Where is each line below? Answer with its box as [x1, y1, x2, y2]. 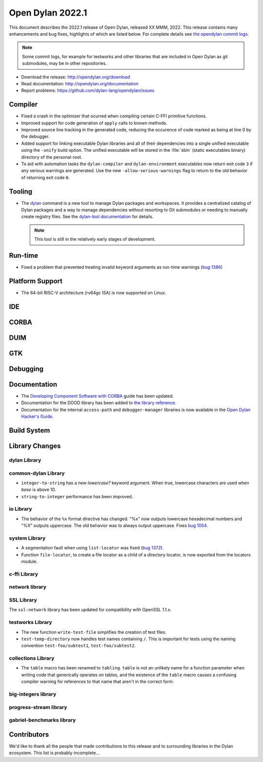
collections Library [9, 655, 55, 662]
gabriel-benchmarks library [9, 717, 76, 723]
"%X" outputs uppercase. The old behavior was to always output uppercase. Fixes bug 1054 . [21, 523, 208, 528]
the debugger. [21, 134, 50, 139]
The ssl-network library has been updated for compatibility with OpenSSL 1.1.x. [9, 607, 171, 613]
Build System [9, 426, 50, 434]
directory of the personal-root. [21, 154, 82, 160]
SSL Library [9, 597, 38, 603]
